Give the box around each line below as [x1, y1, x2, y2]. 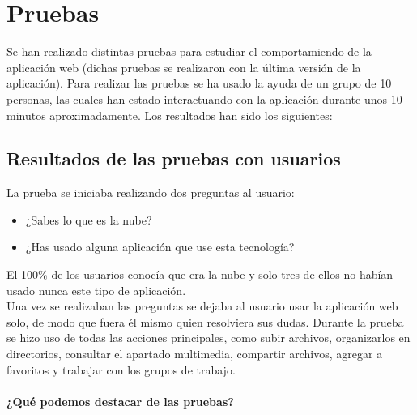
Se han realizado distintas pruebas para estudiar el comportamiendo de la [6, 43, 372, 60]
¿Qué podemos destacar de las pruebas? [6, 392, 234, 409]
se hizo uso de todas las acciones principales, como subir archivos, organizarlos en [6, 329, 411, 346]
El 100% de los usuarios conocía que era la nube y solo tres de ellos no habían [6, 266, 394, 283]
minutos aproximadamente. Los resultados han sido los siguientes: [6, 106, 333, 123]
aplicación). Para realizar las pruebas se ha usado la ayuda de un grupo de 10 [6, 75, 392, 92]
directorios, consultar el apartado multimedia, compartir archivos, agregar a [6, 345, 383, 362]
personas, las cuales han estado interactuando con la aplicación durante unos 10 [6, 90, 402, 107]
